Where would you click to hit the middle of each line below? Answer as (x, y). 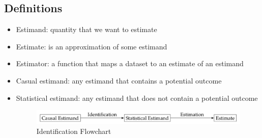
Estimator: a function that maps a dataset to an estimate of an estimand (130, 63)
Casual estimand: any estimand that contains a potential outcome (119, 80)
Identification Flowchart (74, 131)
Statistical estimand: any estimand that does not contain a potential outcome (137, 98)
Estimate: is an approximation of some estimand (92, 46)
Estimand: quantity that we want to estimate (86, 29)
